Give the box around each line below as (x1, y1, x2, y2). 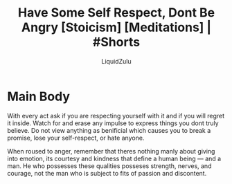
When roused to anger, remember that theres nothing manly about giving (7, 147, 215, 155)
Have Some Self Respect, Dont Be (17, 5, 215, 21)
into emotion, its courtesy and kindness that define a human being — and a (7, 154, 222, 163)
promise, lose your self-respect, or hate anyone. (7, 134, 145, 142)
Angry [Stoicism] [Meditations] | (21, 19, 212, 35)
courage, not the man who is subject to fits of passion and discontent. (7, 169, 207, 177)
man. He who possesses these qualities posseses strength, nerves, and (7, 161, 212, 170)
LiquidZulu (101, 57, 132, 65)
